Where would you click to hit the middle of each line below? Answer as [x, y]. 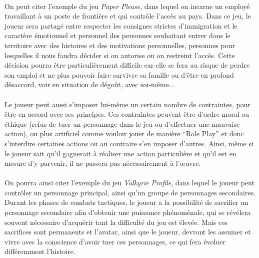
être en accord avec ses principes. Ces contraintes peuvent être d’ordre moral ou [127, 114]
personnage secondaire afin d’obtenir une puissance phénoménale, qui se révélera [128, 212]
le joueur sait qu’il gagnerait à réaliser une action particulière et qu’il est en [120, 153]
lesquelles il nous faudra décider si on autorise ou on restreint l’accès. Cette [120, 55]
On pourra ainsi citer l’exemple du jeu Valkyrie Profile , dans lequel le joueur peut [130, 183]
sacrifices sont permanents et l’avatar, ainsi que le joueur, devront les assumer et [128, 232]
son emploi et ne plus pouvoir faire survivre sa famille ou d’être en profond [119, 74]
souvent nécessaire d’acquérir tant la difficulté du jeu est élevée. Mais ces [116, 222]
